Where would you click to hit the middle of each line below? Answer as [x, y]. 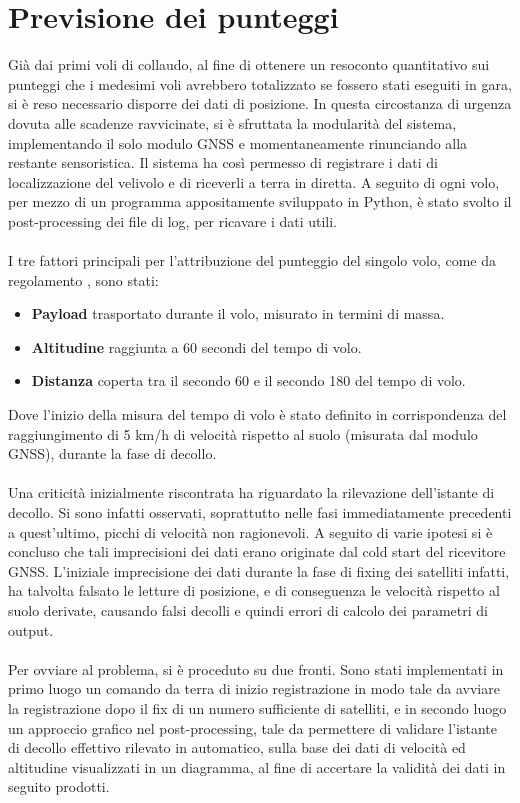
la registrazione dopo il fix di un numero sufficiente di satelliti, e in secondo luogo [257, 707]
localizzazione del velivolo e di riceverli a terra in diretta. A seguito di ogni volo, [254, 181]
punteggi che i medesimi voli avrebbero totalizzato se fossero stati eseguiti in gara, [260, 83]
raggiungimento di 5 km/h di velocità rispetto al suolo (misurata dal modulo [243, 433]
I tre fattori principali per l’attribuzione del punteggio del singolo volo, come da [252, 260]
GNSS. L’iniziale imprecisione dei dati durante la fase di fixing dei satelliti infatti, [259, 570]
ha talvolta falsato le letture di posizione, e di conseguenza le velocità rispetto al [254, 590]
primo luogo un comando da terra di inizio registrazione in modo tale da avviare [254, 688]
